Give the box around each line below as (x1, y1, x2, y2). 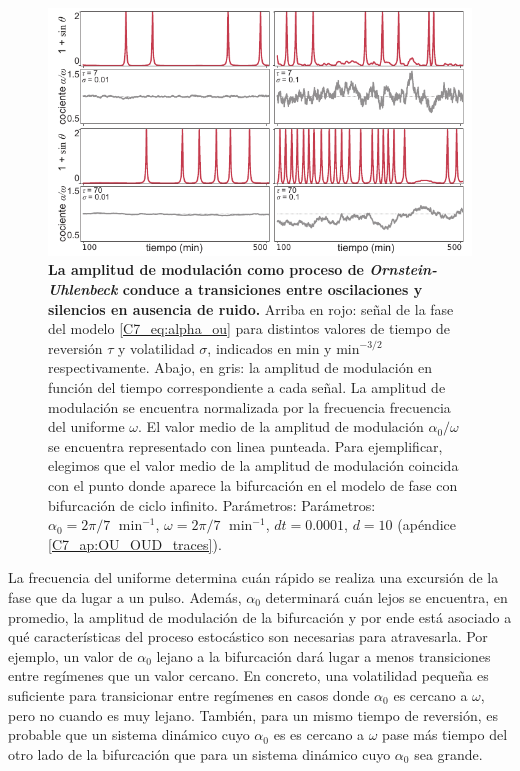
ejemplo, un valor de (8, 645, 133, 666)
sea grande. (414, 743, 483, 764)
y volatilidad (118, 337, 195, 358)
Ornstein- (369, 259, 437, 280)
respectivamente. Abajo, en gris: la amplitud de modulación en (48, 357, 433, 378)
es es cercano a (273, 724, 365, 745)
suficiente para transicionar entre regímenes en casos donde (8, 684, 370, 705)
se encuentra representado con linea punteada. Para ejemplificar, (48, 435, 443, 456)
